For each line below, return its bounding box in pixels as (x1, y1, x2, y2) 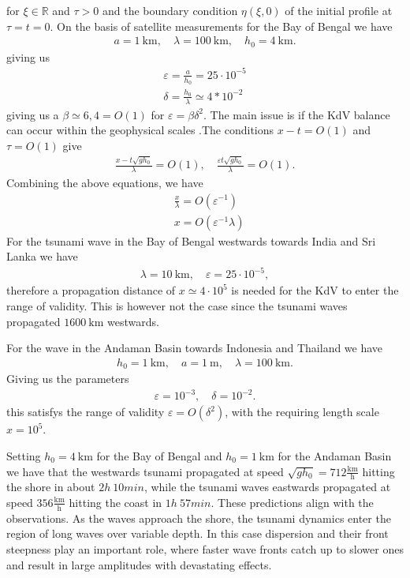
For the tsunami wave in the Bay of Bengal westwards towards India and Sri (6, 232, 376, 249)
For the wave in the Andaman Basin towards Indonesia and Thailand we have (6, 340, 383, 356)
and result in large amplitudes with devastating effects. (6, 556, 272, 572)
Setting (6, 447, 41, 464)
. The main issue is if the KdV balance (203, 106, 390, 122)
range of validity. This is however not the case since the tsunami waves (6, 297, 348, 313)
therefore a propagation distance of (6, 282, 176, 298)
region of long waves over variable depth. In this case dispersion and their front (6, 525, 389, 542)
